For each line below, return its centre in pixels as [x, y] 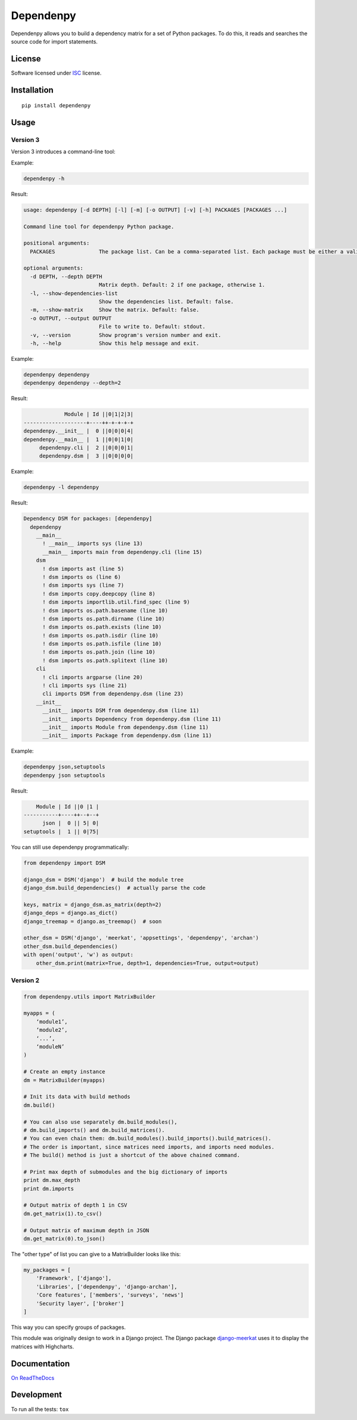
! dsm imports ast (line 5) [83, 569]
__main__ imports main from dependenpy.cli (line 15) [123, 552]
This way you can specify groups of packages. [68, 1327]
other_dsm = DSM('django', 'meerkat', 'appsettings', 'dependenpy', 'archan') [141, 938]
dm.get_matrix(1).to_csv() [63, 1213]
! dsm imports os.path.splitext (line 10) [105, 660]
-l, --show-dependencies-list [74, 293]
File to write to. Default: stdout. [152, 327]
